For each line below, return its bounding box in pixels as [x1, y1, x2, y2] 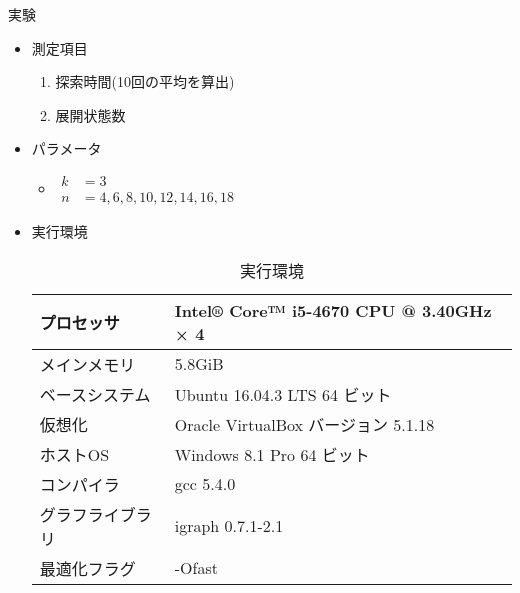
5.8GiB [174, 352, 224, 376]
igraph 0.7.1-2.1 [174, 514, 284, 538]
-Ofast [174, 556, 218, 580]
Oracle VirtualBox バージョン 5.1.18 [174, 412, 435, 436]
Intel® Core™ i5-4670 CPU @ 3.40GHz [174, 298, 492, 322]
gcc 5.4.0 [174, 472, 236, 496]
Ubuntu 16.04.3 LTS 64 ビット [174, 382, 392, 406]
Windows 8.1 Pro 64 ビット [174, 442, 370, 466]
